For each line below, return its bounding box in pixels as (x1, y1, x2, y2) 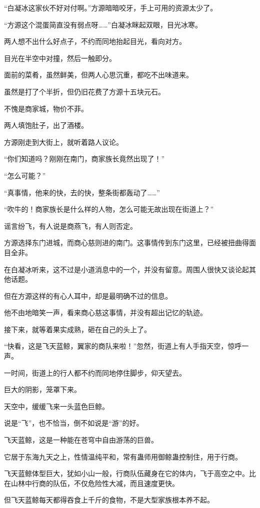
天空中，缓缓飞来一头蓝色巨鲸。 (4, 401, 109, 411)
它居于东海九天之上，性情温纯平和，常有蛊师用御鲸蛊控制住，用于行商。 (4, 451, 242, 462)
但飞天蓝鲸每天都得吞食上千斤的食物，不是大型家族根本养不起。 (4, 495, 214, 505)
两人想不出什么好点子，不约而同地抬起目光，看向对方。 (4, 36, 186, 46)
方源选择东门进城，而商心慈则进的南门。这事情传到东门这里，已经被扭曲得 (4, 237, 249, 248)
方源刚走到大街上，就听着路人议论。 (4, 136, 123, 147)
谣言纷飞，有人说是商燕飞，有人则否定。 (4, 220, 137, 231)
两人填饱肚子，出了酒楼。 (4, 120, 88, 130)
